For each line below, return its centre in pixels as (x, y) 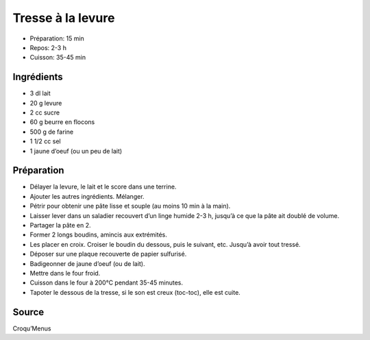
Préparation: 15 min (57, 38)
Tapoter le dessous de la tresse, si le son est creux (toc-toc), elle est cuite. (135, 292)
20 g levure (46, 103)
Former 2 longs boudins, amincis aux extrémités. (98, 235)
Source (28, 312)
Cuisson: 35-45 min (58, 58)
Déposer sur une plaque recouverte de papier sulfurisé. (108, 254)
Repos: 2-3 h (48, 47)
